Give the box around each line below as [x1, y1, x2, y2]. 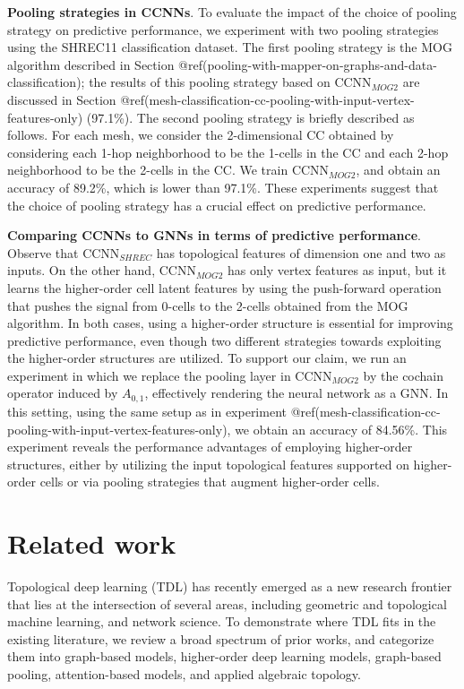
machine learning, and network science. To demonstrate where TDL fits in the [7, 612, 436, 631]
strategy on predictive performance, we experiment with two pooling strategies [7, 20, 439, 39]
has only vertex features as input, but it [227, 261, 447, 280]
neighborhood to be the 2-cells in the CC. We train [7, 160, 288, 179]
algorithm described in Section [7, 55, 175, 73]
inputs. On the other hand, [7, 261, 156, 280]
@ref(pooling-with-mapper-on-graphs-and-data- [178, 55, 437, 73]
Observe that [7, 243, 79, 262]
